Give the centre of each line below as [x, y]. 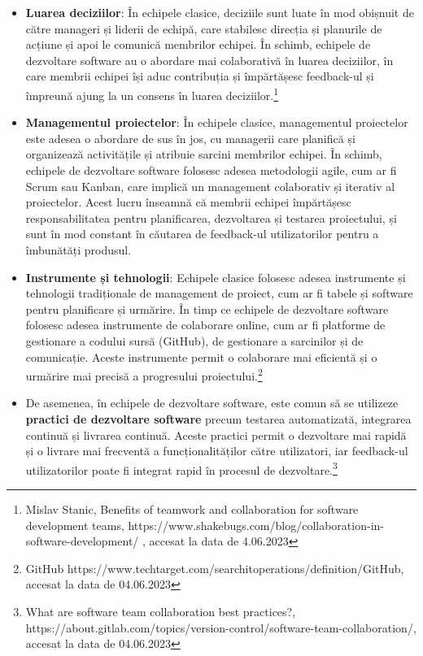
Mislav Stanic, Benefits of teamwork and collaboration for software [192, 509]
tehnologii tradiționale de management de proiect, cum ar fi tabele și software [219, 293]
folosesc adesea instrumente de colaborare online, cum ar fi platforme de [205, 325]
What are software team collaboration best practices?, [161, 611]
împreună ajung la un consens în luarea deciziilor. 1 [152, 93]
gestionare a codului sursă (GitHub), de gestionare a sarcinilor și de [194, 340]
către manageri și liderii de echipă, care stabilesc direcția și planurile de [204, 28]
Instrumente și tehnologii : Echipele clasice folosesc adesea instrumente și [216, 277]
